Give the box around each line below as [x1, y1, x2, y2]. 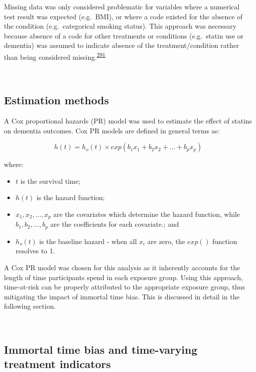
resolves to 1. [15, 246, 55, 256]
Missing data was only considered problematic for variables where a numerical [4, 1, 240, 11]
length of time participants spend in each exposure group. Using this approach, [4, 272, 243, 282]
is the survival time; [20, 175, 81, 186]
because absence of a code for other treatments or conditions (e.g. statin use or [4, 30, 244, 41]
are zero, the [147, 236, 185, 246]
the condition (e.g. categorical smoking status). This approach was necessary [4, 21, 237, 31]
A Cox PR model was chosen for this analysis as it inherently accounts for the [4, 262, 240, 273]
